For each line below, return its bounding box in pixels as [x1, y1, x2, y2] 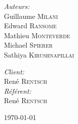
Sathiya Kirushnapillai [4, 49, 74, 60]
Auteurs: [4, 1, 30, 11]
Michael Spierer [4, 40, 53, 50]
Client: [4, 66, 25, 76]
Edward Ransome [4, 20, 57, 31]
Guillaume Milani [4, 10, 58, 21]
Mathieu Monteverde [4, 30, 70, 40]
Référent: [4, 85, 32, 96]
